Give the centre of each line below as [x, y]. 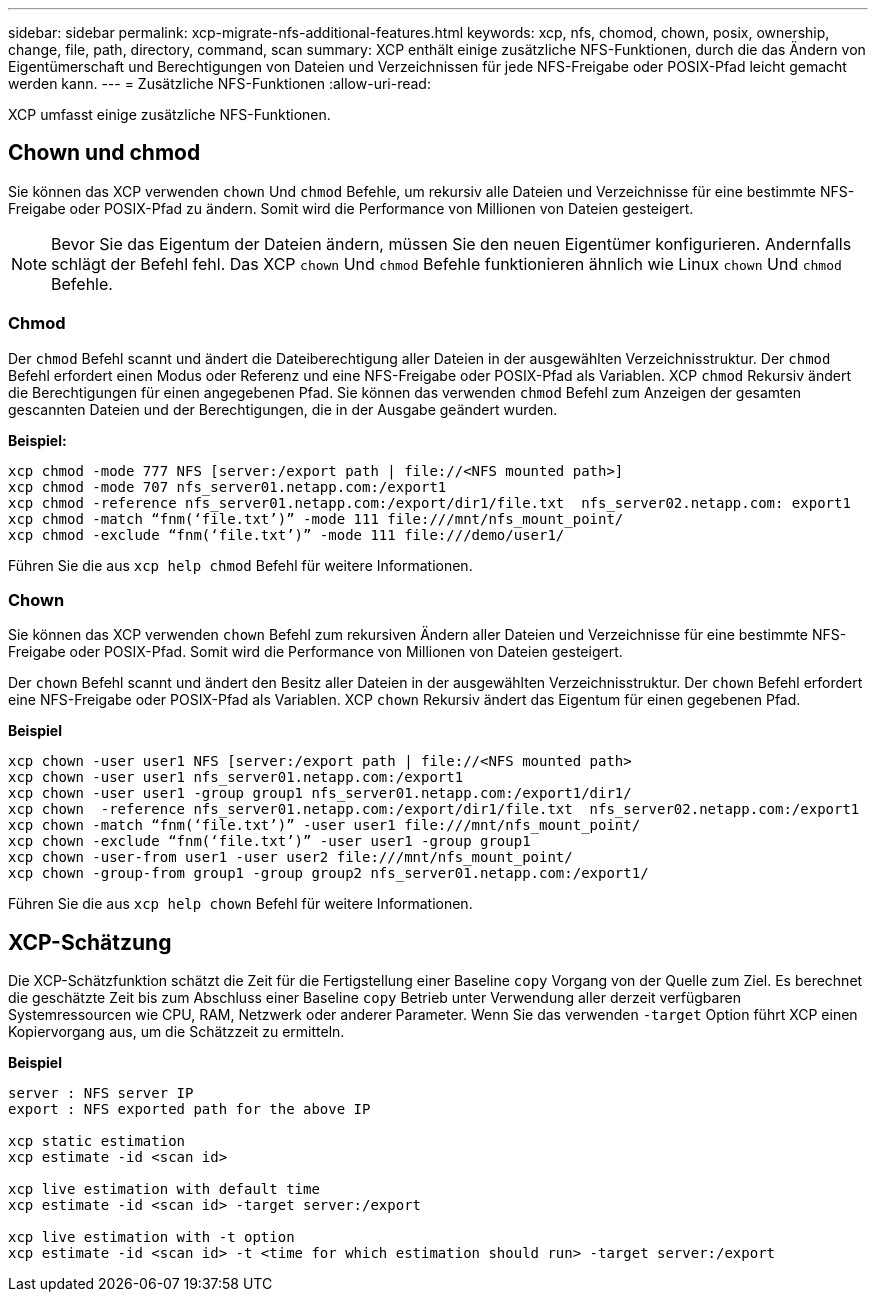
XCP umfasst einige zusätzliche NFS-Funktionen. [169, 114]
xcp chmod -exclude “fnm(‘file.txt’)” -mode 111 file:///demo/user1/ [286, 534]
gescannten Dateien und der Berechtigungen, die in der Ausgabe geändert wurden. [283, 409]
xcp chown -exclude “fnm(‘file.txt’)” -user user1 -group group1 [269, 841]
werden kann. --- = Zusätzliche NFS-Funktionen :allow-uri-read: [219, 83]
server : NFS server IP [101, 1093]
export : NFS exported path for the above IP [189, 1109]
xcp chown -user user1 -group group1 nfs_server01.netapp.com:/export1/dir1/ [320, 793]
